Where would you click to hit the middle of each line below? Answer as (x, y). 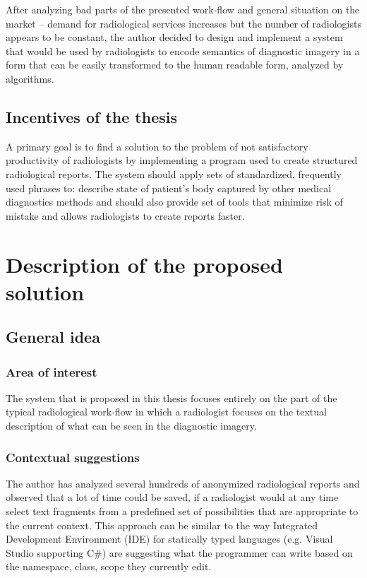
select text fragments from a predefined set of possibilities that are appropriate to (182, 511)
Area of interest (52, 371)
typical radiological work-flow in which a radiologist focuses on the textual (166, 412)
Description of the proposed (144, 264)
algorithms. (30, 78)
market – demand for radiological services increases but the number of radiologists (183, 23)
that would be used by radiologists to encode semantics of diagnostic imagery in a (183, 51)
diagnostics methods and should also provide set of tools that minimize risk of (174, 202)
